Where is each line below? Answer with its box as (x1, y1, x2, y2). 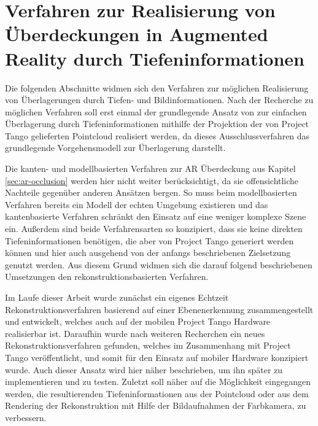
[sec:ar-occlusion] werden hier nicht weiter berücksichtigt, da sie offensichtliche (5, 174, 299, 187)
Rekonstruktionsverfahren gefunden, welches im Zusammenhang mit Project (5, 339, 291, 352)
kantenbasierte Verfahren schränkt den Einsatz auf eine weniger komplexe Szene (5, 210, 306, 223)
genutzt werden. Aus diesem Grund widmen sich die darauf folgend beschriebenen (5, 258, 312, 271)
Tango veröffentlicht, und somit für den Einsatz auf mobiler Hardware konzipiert (5, 350, 309, 363)
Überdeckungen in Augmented (5, 21, 268, 47)
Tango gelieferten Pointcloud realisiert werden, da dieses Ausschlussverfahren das (5, 129, 310, 142)
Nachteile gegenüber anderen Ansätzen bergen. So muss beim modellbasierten (5, 186, 297, 199)
